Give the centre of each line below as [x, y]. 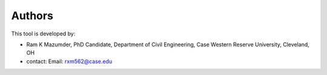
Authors [32, 16]
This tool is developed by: [43, 34]
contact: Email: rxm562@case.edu [69, 61]
